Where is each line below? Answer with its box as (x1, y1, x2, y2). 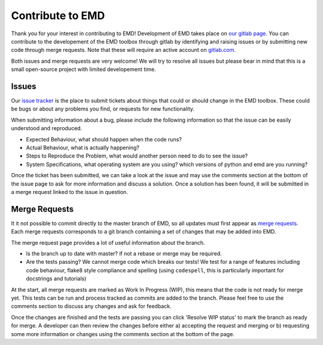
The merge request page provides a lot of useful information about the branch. (11, 239, 206, 246)
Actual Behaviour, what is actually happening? (26, 144, 140, 151)
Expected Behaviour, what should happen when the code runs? (26, 135, 182, 143)
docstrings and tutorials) (26, 275, 87, 282)
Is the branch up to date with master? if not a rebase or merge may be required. (26, 250, 223, 257)
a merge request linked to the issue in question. (11, 188, 129, 195)
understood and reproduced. (11, 125, 83, 132)
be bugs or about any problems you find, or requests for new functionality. (11, 105, 194, 113)
